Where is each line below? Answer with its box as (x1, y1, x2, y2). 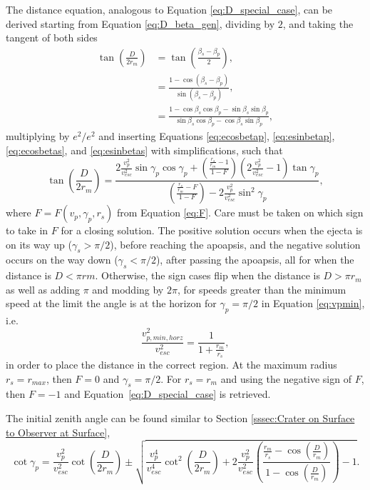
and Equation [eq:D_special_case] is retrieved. (64, 386, 271, 401)
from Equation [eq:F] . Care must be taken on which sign (116, 205, 364, 220)
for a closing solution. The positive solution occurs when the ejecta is (61, 223, 363, 238)
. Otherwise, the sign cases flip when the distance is (95, 268, 320, 283)
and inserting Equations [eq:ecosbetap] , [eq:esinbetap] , (98, 129, 335, 144)
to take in (6, 223, 48, 238)
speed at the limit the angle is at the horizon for (6, 296, 217, 311)
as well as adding (6, 281, 80, 296)
